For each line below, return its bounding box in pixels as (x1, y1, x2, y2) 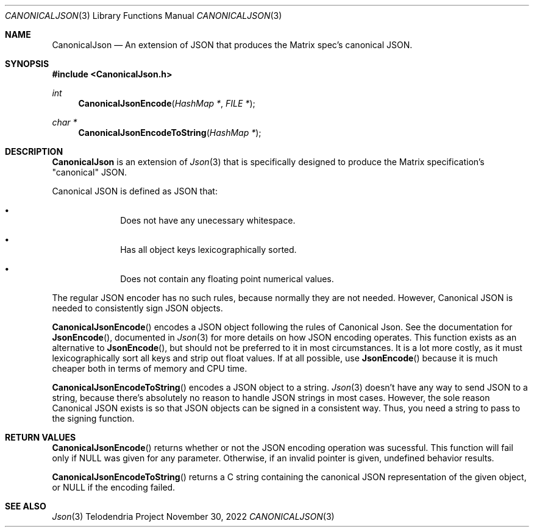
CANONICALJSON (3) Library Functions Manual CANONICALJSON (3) (5, 10, 282, 21)
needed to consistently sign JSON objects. (52, 303, 223, 313)
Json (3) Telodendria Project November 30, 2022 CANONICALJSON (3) (52, 511, 335, 522)
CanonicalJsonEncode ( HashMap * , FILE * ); (78, 98, 255, 108)
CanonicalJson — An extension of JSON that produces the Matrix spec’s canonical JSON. (52, 40, 413, 50)
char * (52, 117, 77, 127)
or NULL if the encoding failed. (52, 482, 176, 492)
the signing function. (52, 413, 135, 424)
